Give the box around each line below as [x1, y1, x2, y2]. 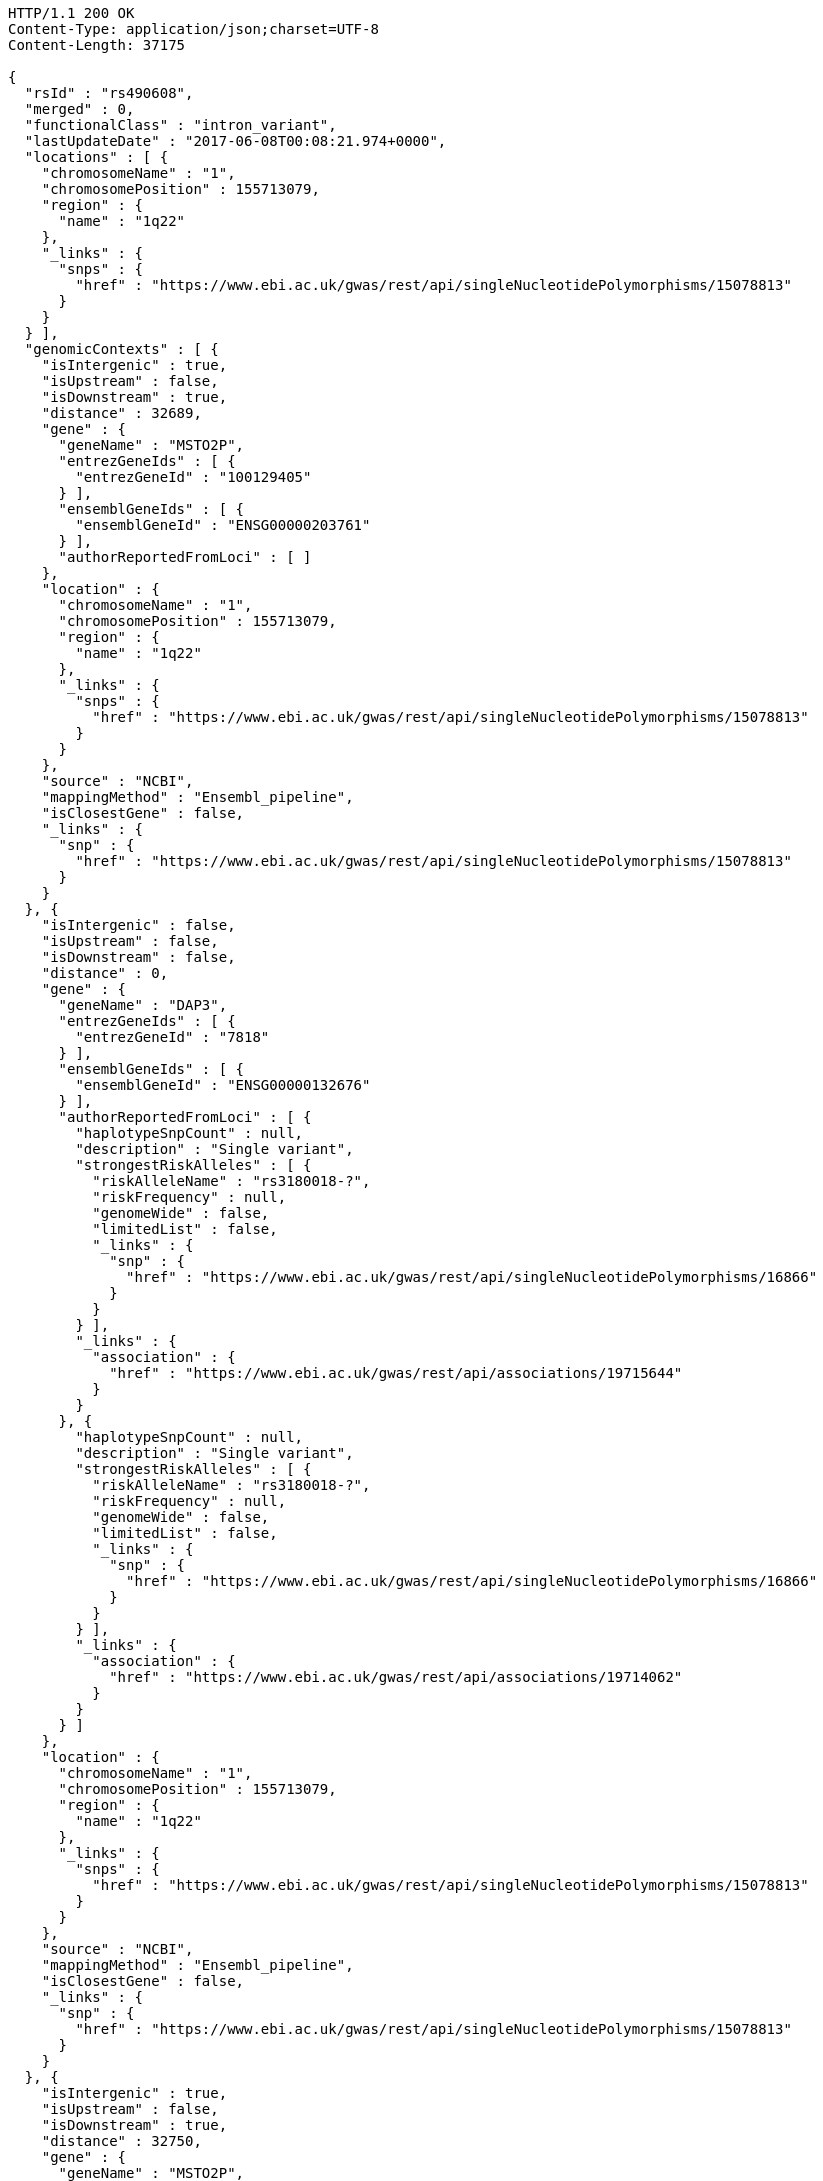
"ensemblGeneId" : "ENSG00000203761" [75, 517, 371, 533]
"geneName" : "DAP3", [58, 997, 228, 1013]
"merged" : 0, [24, 101, 135, 117]
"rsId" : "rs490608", [24, 85, 194, 101]
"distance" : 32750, [41, 2133, 202, 2149]
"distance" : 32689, [41, 405, 202, 421]
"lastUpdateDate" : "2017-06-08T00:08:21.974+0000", [24, 133, 447, 149]
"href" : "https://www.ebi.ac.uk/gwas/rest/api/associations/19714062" [109, 1669, 683, 1685]
